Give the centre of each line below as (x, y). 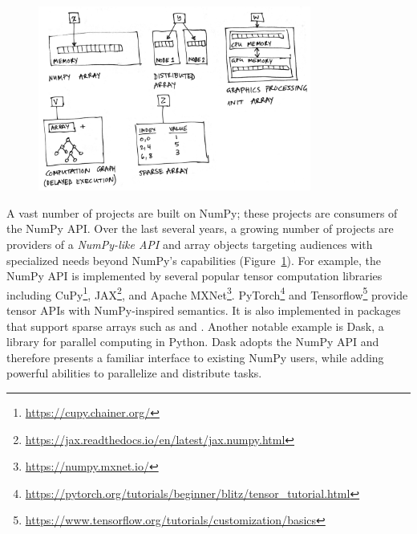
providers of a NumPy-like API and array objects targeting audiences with (190, 244)
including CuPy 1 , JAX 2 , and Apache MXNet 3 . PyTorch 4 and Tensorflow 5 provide (207, 293)
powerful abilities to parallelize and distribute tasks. (134, 373)
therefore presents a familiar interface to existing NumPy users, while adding (195, 357)
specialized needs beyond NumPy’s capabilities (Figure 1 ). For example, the (194, 260)
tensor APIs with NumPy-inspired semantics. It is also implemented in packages (204, 310)
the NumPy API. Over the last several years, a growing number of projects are (200, 228)
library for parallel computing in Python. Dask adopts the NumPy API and (193, 342)
